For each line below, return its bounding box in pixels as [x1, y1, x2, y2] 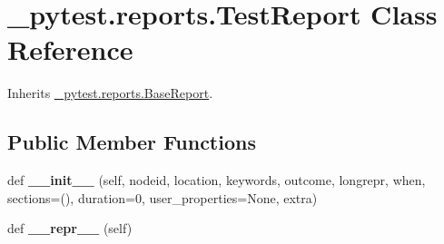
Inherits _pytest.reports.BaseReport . [7, 83, 213, 102]
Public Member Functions [7, 128, 256, 156]
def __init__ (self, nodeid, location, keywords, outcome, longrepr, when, [7, 171, 426, 190]
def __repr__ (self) [7, 219, 133, 238]
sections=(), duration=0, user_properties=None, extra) [7, 188, 318, 207]
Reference [7, 31, 133, 68]
